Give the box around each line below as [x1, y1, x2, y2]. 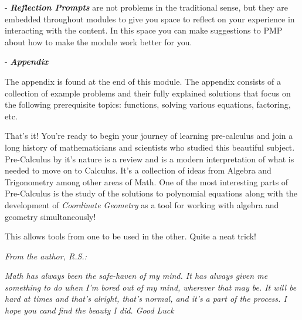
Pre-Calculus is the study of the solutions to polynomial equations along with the [5, 187, 297, 199]
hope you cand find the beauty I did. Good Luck [5, 304, 174, 316]
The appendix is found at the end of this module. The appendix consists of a [5, 75, 281, 87]
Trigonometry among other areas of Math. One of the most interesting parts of [5, 175, 289, 188]
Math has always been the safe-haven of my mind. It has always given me [5, 269, 268, 282]
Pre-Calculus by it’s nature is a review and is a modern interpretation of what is [5, 152, 294, 165]
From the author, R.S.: [5, 249, 87, 262]
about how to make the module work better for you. [5, 35, 192, 48]
